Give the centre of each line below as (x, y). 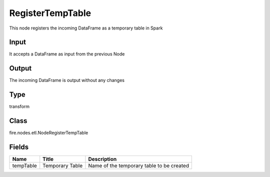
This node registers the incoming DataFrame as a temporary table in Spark (86, 28)
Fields (19, 147)
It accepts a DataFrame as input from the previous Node (67, 54)
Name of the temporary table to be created (139, 166)
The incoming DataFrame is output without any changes (67, 80)
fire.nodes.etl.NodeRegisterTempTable (49, 133)
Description (102, 159)
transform (19, 106)
